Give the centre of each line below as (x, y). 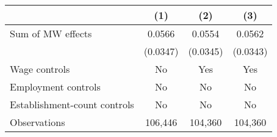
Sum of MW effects (51, 33)
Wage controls (40, 69)
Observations (38, 122)
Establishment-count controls (72, 104)
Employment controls (55, 87)
